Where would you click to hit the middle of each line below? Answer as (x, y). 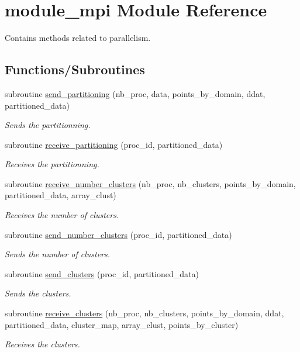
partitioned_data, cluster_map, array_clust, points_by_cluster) (122, 324)
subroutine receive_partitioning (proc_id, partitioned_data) (114, 144)
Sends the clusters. (38, 293)
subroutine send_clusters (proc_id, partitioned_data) (102, 273)
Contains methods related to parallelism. (78, 38)
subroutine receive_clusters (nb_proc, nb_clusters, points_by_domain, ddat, (144, 313)
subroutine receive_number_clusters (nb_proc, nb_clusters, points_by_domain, (150, 183)
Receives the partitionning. (52, 164)
